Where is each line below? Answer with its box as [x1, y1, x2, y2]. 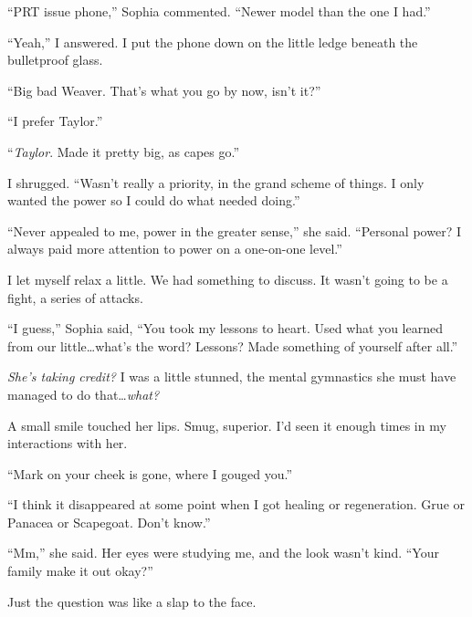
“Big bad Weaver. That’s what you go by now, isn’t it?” [7, 80, 321, 99]
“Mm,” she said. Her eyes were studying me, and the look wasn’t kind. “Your [7, 543, 439, 562]
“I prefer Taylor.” [7, 111, 103, 131]
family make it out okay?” [7, 561, 153, 580]
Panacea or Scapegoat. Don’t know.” [7, 512, 211, 531]
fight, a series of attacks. [7, 288, 143, 307]
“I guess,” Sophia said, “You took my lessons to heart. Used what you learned [7, 319, 443, 338]
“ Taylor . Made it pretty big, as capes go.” [7, 141, 240, 161]
